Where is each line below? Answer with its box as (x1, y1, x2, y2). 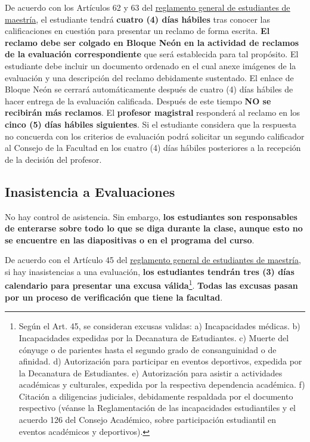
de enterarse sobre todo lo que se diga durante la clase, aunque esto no (5, 222, 303, 234)
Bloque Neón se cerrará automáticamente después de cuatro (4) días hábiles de (5, 83, 293, 95)
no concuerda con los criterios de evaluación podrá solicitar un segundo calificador (5, 129, 305, 142)
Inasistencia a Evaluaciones (5, 182, 175, 200)
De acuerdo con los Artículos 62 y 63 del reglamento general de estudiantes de (5, 1, 290, 13)
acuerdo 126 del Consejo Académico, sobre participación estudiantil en (18, 413, 277, 426)
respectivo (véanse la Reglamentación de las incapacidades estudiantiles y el (18, 401, 296, 414)
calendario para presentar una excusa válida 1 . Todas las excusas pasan (5, 277, 298, 292)
